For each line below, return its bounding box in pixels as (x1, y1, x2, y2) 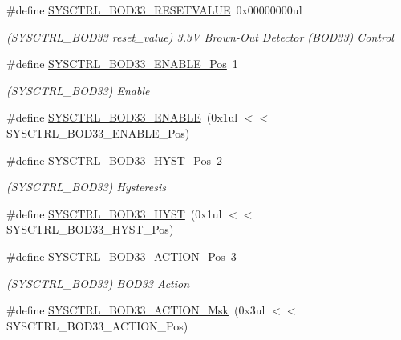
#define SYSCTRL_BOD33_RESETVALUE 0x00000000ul (6, 2, 302, 18)
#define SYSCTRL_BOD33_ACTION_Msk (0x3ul (6, 302, 265, 318)
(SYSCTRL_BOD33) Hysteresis (6, 178, 166, 195)
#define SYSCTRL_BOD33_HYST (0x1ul (6, 205, 222, 222)
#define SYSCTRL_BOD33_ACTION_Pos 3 (6, 247, 237, 264)
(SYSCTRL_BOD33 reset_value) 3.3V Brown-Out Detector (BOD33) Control (6, 28, 394, 45)
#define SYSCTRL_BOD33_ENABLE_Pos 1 (6, 55, 238, 72)
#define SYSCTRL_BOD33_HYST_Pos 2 (6, 151, 222, 168)
